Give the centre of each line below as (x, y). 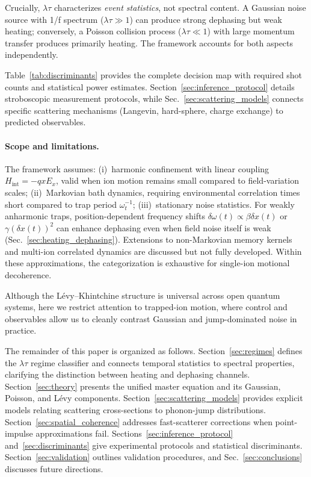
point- (286, 421)
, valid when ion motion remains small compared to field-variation (177, 180)
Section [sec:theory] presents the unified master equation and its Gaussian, (143, 386)
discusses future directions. (54, 468)
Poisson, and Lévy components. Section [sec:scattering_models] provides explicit (154, 398)
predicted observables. (45, 122)
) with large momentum (251, 31)
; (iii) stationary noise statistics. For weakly (214, 204)
